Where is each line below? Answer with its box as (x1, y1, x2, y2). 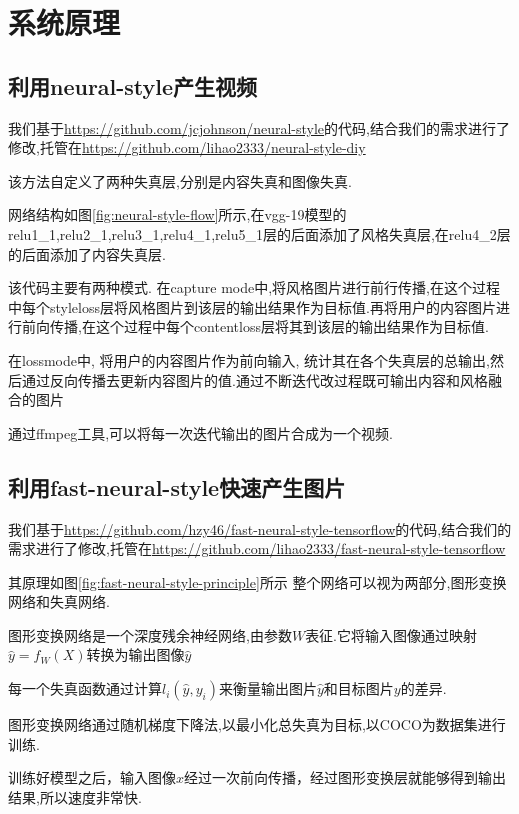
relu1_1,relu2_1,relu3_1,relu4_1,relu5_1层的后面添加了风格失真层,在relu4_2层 (8, 223, 511, 244)
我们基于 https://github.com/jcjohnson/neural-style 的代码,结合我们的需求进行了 (8, 117, 510, 138)
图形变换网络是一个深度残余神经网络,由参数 (8, 624, 292, 645)
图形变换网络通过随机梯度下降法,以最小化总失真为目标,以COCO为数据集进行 (8, 714, 506, 735)
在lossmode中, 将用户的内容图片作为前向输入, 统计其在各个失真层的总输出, (8, 349, 490, 370)
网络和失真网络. (8, 591, 110, 612)
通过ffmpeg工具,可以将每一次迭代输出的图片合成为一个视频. (8, 422, 393, 443)
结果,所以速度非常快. (8, 786, 142, 807)
